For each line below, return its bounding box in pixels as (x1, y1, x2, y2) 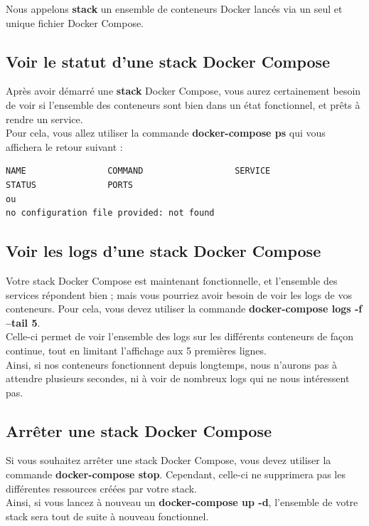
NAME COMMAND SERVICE (6, 166, 271, 177)
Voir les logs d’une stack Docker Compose (6, 240, 321, 262)
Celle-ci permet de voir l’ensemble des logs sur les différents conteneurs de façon (6, 329, 354, 344)
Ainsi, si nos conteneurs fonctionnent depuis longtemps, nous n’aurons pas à (6, 357, 337, 372)
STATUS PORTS (6, 179, 133, 190)
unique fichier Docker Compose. (6, 15, 144, 30)
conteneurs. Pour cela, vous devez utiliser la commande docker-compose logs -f (6, 301, 363, 316)
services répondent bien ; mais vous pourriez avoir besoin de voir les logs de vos (6, 287, 352, 302)
